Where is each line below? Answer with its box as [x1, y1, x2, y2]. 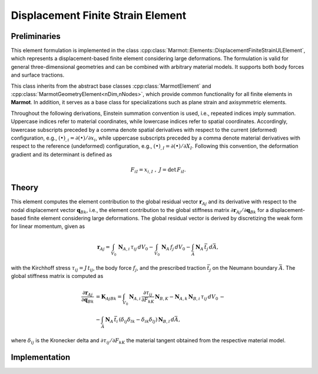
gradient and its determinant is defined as [11, 151, 112, 158]
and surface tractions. [11, 71, 65, 79]
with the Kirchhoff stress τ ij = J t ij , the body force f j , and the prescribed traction [11, 264, 206, 273]
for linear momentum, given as [11, 223, 85, 230]
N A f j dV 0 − [161, 243, 191, 251]
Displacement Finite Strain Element [11, 9, 187, 22]
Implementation [11, 352, 71, 362]
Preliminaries [11, 31, 61, 41]
